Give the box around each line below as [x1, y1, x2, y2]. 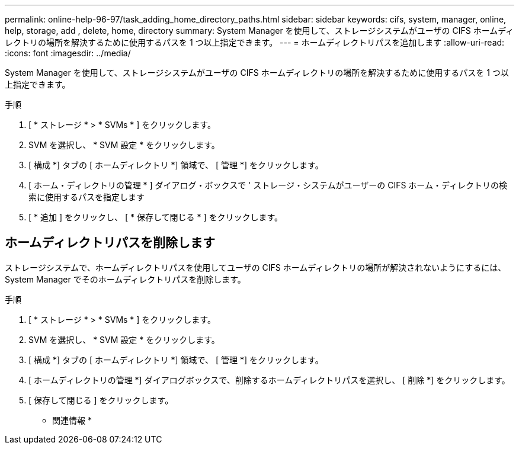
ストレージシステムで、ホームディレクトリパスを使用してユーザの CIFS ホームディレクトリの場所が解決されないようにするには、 [5, 262, 507, 272]
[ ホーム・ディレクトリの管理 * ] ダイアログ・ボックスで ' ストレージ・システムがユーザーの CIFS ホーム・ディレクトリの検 [28, 180, 507, 190]
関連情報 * [52, 415, 92, 425]
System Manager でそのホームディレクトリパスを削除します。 [5, 274, 246, 284]
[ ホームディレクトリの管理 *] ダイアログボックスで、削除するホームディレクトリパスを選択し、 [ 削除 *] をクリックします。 [28, 374, 510, 385]
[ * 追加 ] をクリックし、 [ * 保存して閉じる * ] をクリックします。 [28, 212, 283, 222]
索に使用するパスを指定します [28, 192, 145, 202]
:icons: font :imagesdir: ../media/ [5, 48, 131, 58]
